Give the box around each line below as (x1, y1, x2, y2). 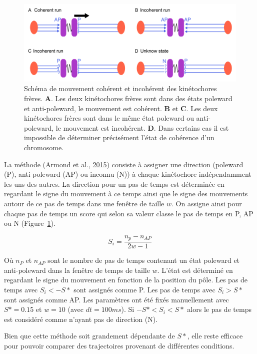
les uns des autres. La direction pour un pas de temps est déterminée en (4, 178, 224, 189)
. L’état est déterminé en (157, 264, 233, 275)
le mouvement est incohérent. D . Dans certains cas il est (55, 122, 229, 133)
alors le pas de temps (187, 304, 251, 314)
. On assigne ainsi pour (171, 198, 242, 208)
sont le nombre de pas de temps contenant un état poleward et (47, 255, 240, 265)
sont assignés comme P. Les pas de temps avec (73, 284, 215, 295)
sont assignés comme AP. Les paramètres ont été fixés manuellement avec (4, 294, 229, 304)
